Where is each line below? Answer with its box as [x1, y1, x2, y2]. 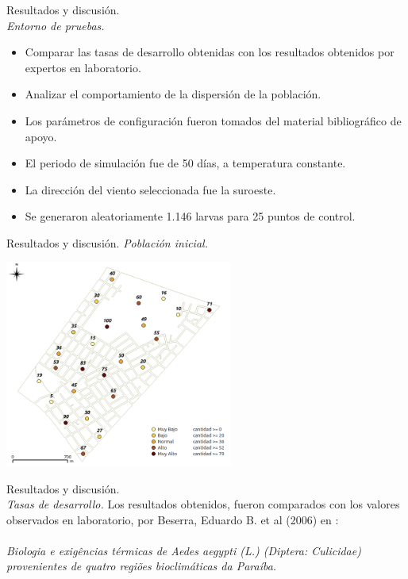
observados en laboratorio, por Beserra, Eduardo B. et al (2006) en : [6, 511, 339, 527]
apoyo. [25, 128, 57, 144]
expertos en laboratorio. [25, 59, 141, 75]
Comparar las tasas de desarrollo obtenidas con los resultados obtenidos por [25, 44, 395, 60]
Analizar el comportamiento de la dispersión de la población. [25, 86, 321, 102]
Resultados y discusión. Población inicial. [6, 234, 208, 251]
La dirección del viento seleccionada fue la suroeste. [25, 181, 276, 197]
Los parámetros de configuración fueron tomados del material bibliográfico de [25, 112, 402, 128]
